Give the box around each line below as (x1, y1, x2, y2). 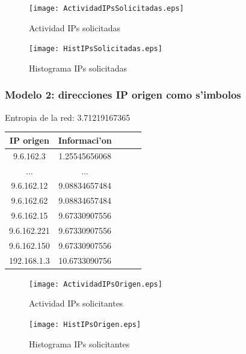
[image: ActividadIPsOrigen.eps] (29, 279, 162, 288)
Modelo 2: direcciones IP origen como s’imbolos (5, 87, 241, 102)
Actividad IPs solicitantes (29, 297, 123, 310)
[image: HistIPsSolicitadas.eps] (29, 44, 162, 53)
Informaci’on (58, 133, 112, 146)
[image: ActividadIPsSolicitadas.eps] (29, 4, 184, 13)
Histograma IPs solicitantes (29, 337, 130, 350)
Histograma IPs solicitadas (29, 61, 128, 74)
